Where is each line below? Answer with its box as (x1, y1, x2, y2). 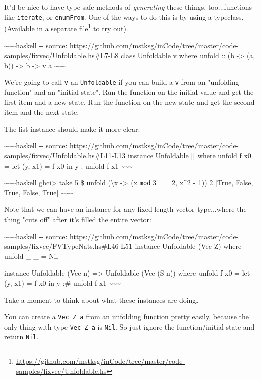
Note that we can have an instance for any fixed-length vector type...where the (4, 204, 247, 214)
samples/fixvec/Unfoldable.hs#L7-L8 (4, 50, 119, 61)
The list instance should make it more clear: (4, 123, 140, 134)
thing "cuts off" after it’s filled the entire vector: (4, 213, 151, 224)
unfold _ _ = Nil (4, 250, 58, 261)
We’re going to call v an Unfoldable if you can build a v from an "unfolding (4, 77, 239, 87)
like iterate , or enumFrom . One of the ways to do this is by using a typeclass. (4, 11, 244, 22)
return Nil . (4, 331, 39, 342)
